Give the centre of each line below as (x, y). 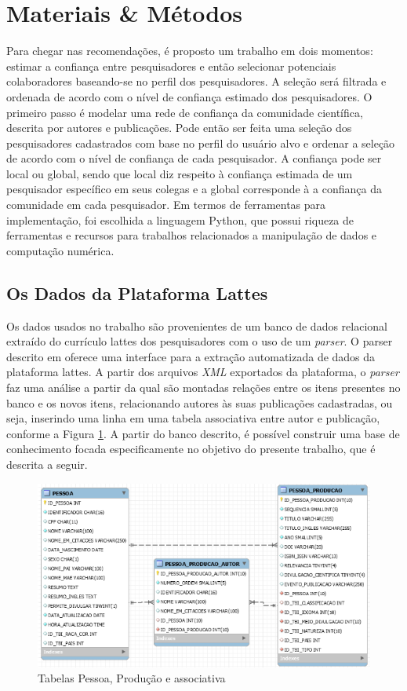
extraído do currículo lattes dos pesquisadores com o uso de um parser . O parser (200, 341)
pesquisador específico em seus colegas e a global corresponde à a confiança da (194, 189)
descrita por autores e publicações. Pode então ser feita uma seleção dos (179, 128)
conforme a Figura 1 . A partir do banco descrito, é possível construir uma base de (203, 433)
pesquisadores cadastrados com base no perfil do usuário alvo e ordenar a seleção (201, 143)
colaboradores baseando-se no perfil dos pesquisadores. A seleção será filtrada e (196, 81)
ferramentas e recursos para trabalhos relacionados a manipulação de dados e (192, 235)
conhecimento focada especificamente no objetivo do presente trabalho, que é (191, 449)
